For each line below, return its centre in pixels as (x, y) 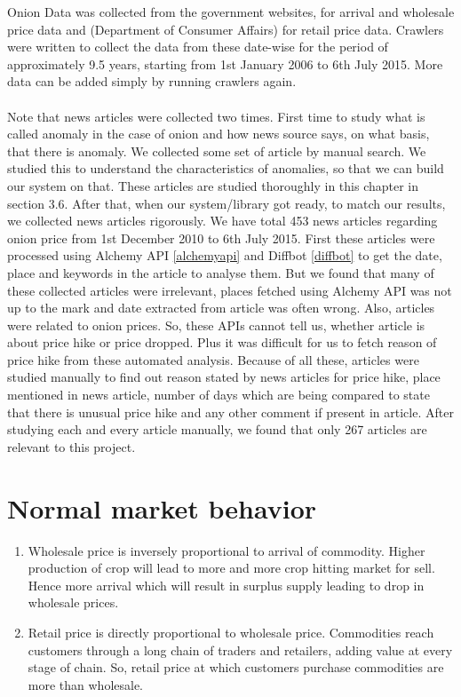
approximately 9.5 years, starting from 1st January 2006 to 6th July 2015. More (225, 63)
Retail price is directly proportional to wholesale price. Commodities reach (231, 632)
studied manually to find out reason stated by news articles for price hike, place (224, 377)
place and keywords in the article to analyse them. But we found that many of (221, 272)
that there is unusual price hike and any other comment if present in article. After (230, 412)
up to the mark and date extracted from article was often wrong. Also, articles (221, 308)
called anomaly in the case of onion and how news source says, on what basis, (219, 134)
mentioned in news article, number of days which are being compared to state (219, 395)
